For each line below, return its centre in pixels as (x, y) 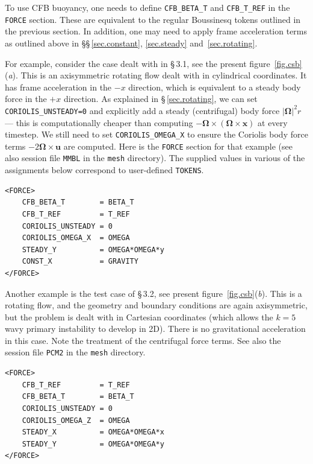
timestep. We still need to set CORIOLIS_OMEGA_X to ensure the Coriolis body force (156, 134)
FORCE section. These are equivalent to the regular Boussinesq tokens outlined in (153, 19)
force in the (26, 99)
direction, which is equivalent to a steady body (215, 87)
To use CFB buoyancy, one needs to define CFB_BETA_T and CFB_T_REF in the (147, 7)
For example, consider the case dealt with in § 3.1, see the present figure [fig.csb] (153, 63)
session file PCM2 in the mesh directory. (75, 352)
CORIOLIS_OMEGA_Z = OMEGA (76, 420)
